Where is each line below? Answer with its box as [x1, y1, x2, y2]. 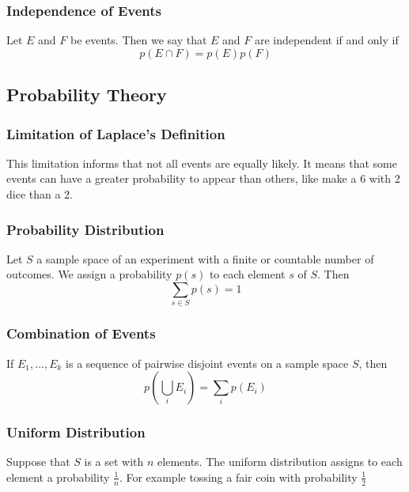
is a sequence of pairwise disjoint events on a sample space [66, 354, 349, 371]
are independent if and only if [255, 32, 399, 48]
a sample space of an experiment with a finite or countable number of [36, 250, 374, 267]
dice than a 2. [6, 186, 73, 202]
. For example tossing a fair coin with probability [119, 468, 358, 485]
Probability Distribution [6, 219, 165, 239]
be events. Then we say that [70, 32, 207, 48]
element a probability [6, 468, 110, 485]
